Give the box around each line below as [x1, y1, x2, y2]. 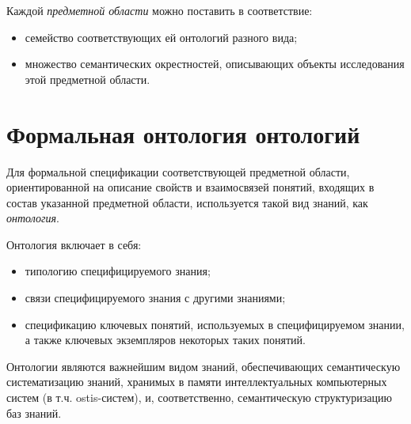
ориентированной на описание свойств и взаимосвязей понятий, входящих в [6, 179, 375, 195]
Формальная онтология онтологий [6, 117, 360, 150]
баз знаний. [6, 404, 62, 421]
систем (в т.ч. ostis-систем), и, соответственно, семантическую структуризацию [6, 389, 392, 406]
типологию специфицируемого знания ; [25, 263, 211, 279]
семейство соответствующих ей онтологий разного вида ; [25, 28, 298, 45]
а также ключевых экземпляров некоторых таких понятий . [25, 331, 306, 348]
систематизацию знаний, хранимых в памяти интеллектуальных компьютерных [6, 373, 387, 390]
